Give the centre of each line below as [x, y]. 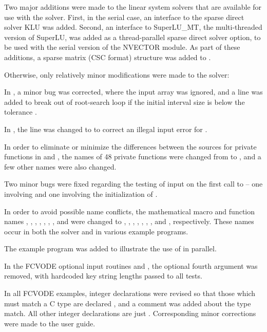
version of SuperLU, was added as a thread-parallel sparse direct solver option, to [132, 37]
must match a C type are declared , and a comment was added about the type [128, 303]
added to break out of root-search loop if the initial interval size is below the [125, 102]
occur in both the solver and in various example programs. [96, 231]
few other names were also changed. [60, 166]
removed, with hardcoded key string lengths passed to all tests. [103, 276]
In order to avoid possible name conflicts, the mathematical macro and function [130, 211]
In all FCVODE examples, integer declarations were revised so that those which [130, 293]
